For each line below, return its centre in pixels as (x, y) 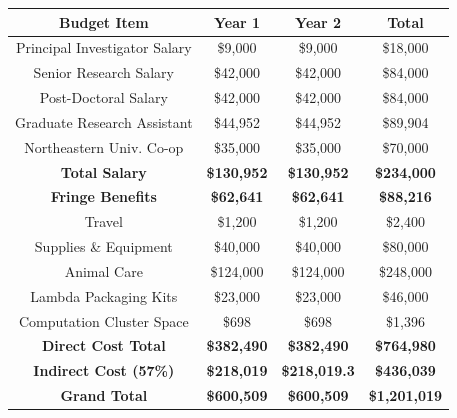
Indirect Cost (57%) (104, 370)
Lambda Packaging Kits (104, 295)
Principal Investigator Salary (103, 47)
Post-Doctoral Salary (103, 97)
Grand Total (104, 395)
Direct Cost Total (103, 345)
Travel (103, 221)
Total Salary (103, 171)
